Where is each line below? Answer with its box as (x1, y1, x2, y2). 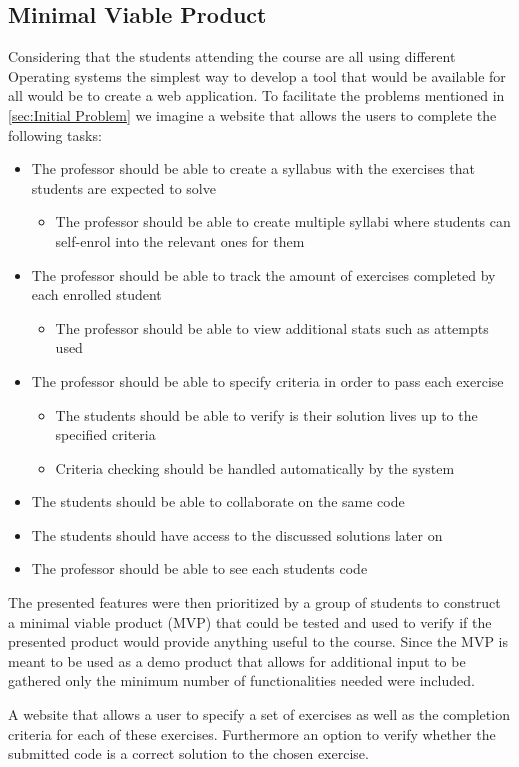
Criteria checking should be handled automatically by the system (55, 457, 455, 478)
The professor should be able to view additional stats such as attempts (55, 317, 489, 338)
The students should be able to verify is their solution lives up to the (55, 404, 478, 425)
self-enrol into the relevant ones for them (55, 230, 305, 251)
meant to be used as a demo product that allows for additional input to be (8, 650, 466, 671)
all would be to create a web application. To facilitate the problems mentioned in (8, 85, 505, 106)
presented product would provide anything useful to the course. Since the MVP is (8, 631, 509, 652)
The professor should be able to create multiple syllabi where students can (55, 211, 511, 232)
